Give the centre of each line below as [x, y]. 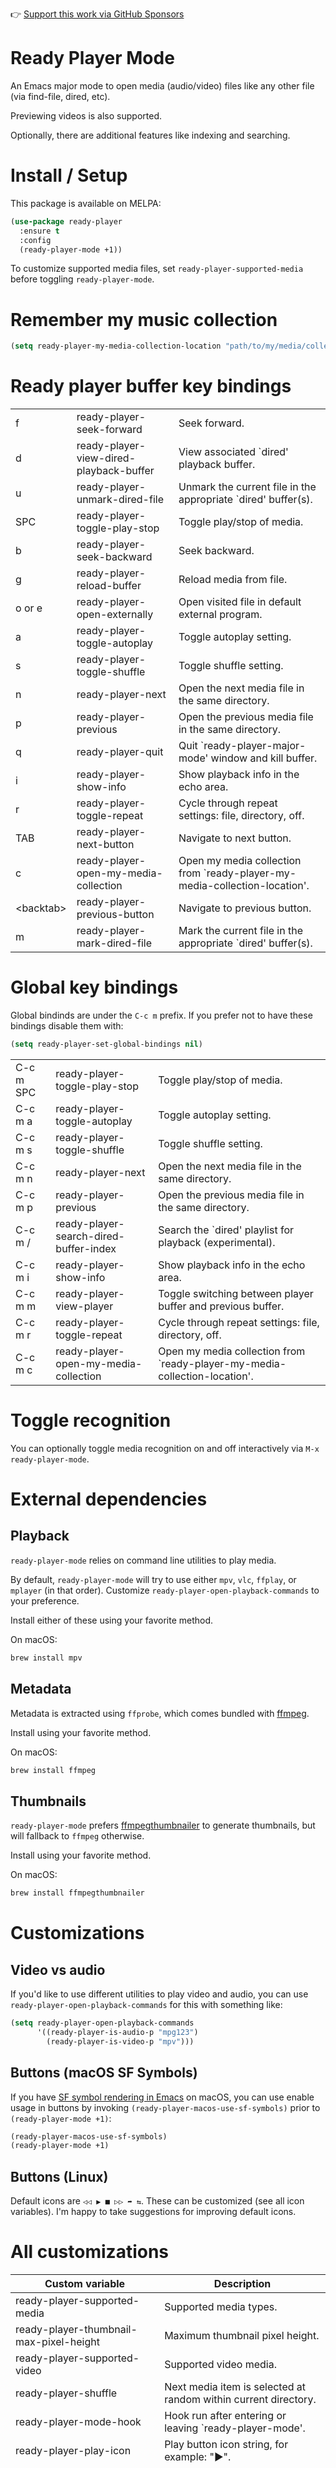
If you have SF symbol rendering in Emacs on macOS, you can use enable [162, 2097]
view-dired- [106, 458]
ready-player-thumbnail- [76, 2330]
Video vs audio [58, 1969]
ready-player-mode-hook [78, 2422]
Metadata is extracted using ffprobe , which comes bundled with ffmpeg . [160, 1713]
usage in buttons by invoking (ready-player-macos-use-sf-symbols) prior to [165, 2107]
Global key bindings [94, 987]
